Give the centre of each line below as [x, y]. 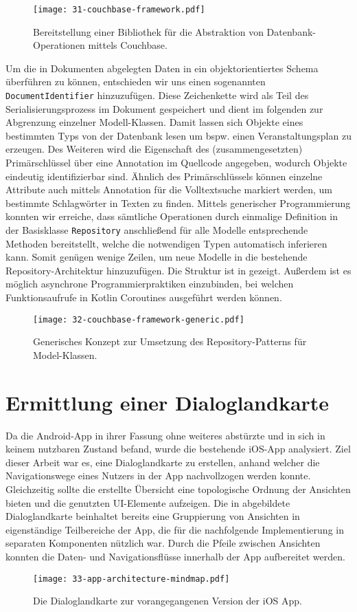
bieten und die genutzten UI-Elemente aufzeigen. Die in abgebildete [148, 502]
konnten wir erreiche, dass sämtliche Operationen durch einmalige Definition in [172, 216]
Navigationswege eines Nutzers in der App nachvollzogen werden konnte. [158, 476]
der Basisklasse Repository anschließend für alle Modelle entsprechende [157, 230]
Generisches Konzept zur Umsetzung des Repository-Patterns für [170, 341]
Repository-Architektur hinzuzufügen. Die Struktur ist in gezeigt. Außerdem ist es [178, 270]
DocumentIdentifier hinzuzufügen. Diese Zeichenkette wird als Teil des [157, 95]
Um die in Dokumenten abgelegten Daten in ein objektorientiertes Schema [162, 68]
